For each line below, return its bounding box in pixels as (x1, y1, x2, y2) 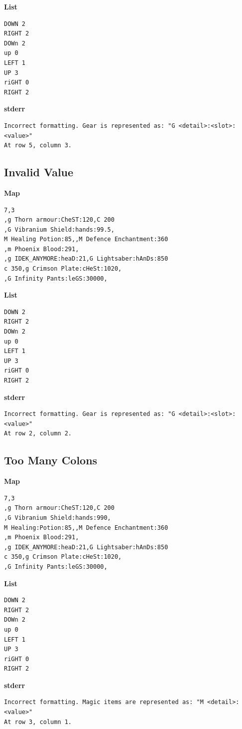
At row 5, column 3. (4, 142, 72, 149)
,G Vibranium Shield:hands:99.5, (4, 226, 115, 233)
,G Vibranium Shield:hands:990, (4, 514, 111, 521)
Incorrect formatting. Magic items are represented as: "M (4, 699, 204, 706)
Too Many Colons (4, 452, 98, 468)
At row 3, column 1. (4, 718, 72, 726)
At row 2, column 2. (4, 430, 72, 437)
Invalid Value (4, 164, 74, 180)
